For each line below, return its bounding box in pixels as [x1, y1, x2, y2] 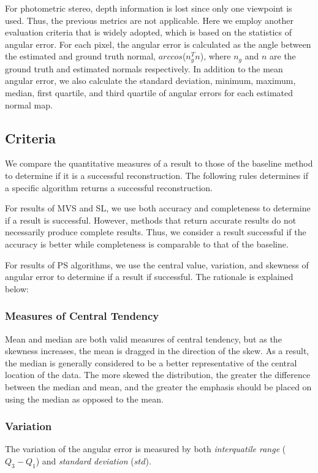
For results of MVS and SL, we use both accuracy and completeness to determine [5, 202, 311, 214]
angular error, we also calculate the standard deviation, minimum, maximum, [5, 74, 296, 87]
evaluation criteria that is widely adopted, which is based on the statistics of [5, 26, 292, 39]
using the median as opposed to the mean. [5, 392, 164, 405]
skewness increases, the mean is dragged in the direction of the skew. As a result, [5, 344, 309, 357]
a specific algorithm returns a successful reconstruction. [5, 181, 213, 194]
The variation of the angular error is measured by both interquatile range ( [5, 442, 286, 455]
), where [200, 50, 231, 62]
